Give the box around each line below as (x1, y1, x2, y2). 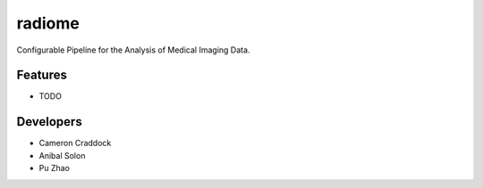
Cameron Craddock (38, 138, 112, 149)
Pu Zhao (38, 163, 71, 174)
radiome (16, 13, 80, 33)
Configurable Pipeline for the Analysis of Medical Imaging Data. (16, 45, 250, 55)
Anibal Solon (38, 150, 86, 160)
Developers (16, 114, 82, 129)
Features (16, 68, 67, 83)
